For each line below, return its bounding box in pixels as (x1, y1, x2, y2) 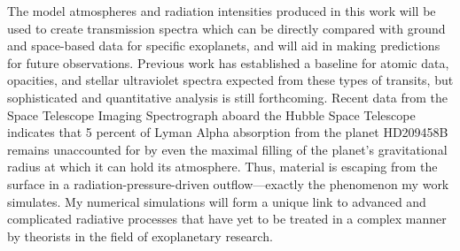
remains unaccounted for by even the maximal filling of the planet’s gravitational (7, 140, 448, 158)
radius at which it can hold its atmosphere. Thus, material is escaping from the (7, 157, 438, 176)
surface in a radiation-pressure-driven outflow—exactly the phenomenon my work (7, 174, 449, 193)
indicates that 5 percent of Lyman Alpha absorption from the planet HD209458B (7, 123, 448, 141)
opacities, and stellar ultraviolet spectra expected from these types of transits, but (7, 71, 454, 89)
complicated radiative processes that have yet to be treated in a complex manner (7, 209, 447, 228)
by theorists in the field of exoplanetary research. (7, 226, 273, 245)
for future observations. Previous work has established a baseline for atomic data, (7, 53, 449, 72)
